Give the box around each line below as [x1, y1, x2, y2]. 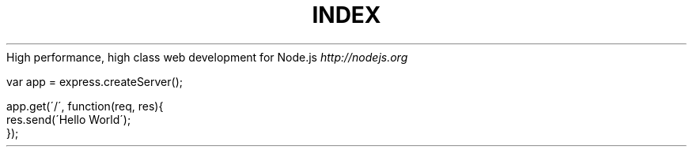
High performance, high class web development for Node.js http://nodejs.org [6, 50, 408, 64]
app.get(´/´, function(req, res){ [6, 99, 164, 113]
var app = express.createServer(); [6, 74, 183, 88]
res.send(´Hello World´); [6, 112, 131, 126]
